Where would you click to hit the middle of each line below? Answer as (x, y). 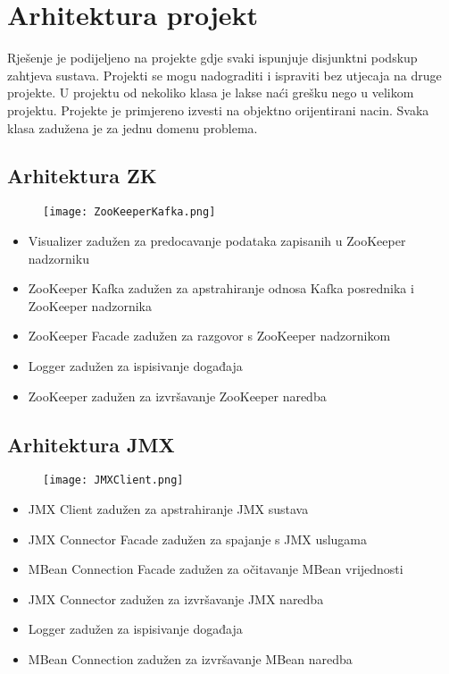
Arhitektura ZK (82, 176)
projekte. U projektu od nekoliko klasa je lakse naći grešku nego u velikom (211, 93)
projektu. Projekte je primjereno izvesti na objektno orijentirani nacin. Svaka (218, 110)
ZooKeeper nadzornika (90, 305)
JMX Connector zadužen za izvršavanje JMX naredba (176, 598)
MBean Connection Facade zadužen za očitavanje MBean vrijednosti (216, 569)
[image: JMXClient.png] (113, 480)
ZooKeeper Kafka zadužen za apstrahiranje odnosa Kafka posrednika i (221, 288)
